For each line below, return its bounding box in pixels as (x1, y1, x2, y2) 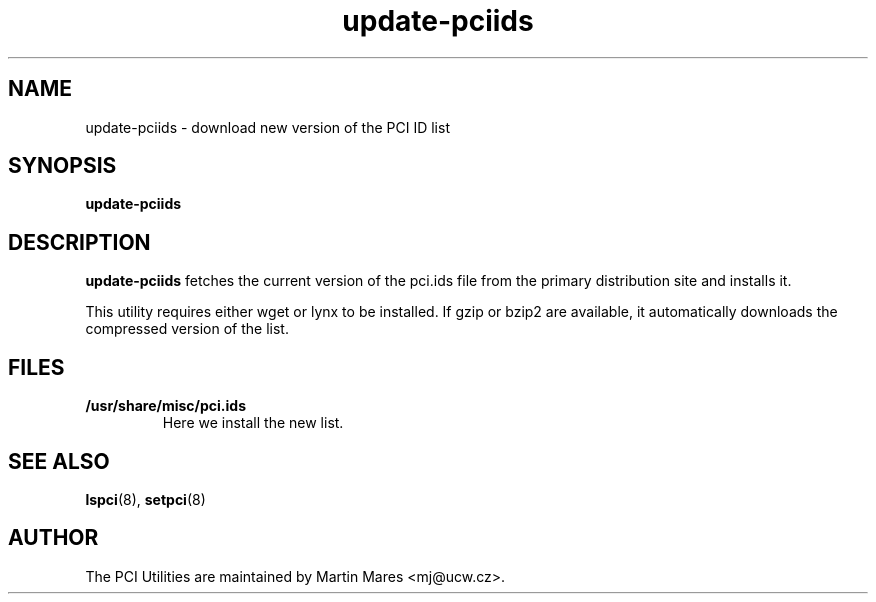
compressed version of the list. (85, 320, 289, 338)
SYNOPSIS (8, 153, 117, 179)
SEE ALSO (8, 448, 110, 474)
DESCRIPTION (8, 229, 151, 255)
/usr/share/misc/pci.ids (85, 397, 246, 415)
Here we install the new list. (162, 414, 344, 432)
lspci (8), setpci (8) (85, 490, 206, 508)
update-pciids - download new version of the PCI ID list (85, 118, 450, 136)
